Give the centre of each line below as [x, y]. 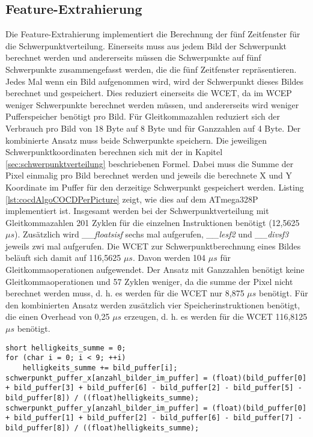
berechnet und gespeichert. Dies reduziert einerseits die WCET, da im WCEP [149, 93]
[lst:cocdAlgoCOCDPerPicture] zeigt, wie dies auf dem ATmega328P [132, 199]
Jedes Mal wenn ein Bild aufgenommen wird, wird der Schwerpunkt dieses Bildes [155, 81]
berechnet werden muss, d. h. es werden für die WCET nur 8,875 [125, 293]
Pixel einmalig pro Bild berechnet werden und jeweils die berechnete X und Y [149, 175]
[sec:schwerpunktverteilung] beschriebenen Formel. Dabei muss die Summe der [150, 163]
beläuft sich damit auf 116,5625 [63, 258]
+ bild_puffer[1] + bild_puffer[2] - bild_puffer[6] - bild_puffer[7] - [154, 418]
